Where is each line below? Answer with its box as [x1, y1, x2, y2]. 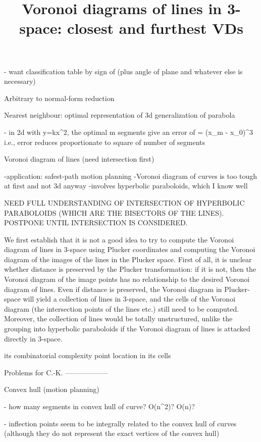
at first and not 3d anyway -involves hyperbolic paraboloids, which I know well [4, 180, 248, 191]
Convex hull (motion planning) [4, 384, 99, 395]
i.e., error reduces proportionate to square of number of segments [4, 136, 205, 147]
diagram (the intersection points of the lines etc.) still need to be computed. [4, 303, 239, 314]
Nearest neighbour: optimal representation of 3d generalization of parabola [4, 110, 235, 120]
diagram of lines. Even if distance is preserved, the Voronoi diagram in [4, 283, 222, 294]
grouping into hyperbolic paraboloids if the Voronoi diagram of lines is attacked [4, 323, 250, 334]
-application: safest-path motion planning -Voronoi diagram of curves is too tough [4, 170, 257, 181]
